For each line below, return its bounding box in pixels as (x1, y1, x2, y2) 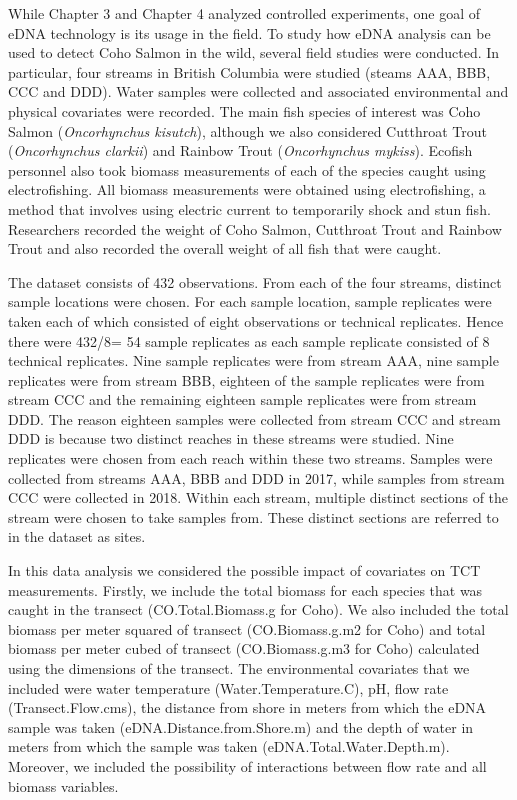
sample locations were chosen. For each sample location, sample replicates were (8, 291, 492, 312)
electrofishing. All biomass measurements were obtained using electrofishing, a (8, 179, 486, 200)
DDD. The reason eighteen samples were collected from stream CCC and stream (8, 408, 501, 429)
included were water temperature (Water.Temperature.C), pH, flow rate (8, 677, 449, 698)
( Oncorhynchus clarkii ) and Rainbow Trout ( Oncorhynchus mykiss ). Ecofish (8, 140, 473, 161)
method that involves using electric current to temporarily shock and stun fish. (8, 198, 491, 219)
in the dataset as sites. (8, 526, 146, 547)
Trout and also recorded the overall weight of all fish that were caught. (8, 238, 442, 259)
